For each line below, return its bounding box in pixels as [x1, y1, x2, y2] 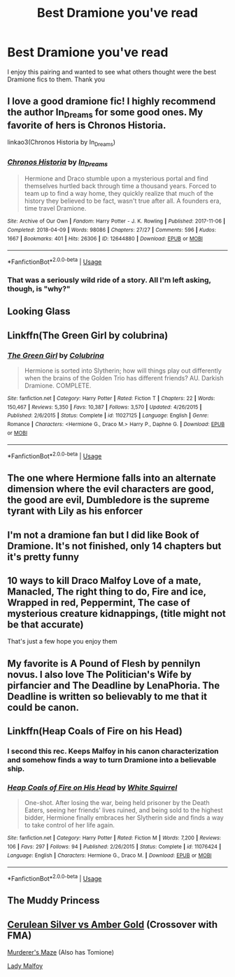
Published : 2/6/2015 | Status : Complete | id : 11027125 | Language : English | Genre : [7, 412, 209, 419]
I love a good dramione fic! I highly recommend [7, 95, 216, 107]
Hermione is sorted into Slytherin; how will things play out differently [24, 366, 222, 375]
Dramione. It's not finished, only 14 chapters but [7, 540, 222, 552]
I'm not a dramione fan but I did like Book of [7, 529, 199, 541]
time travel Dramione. [24, 204, 87, 213]
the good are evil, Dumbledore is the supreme [7, 494, 210, 506]
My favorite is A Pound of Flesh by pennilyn [7, 658, 201, 670]
